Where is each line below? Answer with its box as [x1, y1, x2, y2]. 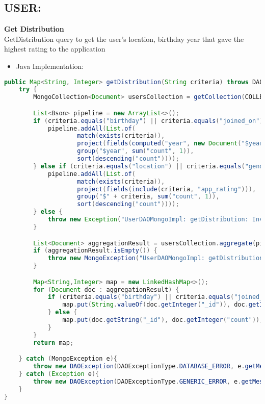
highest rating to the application [4, 43, 105, 54]
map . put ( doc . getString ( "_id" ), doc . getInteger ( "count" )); [62, 316, 263, 324]
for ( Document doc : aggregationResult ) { [33, 286, 179, 293]
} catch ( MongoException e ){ [18, 355, 117, 363]
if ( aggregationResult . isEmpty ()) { [33, 247, 157, 255]
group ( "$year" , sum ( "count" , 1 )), [77, 147, 194, 155]
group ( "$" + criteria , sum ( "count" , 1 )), [77, 193, 220, 200]
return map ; [33, 339, 74, 346]
